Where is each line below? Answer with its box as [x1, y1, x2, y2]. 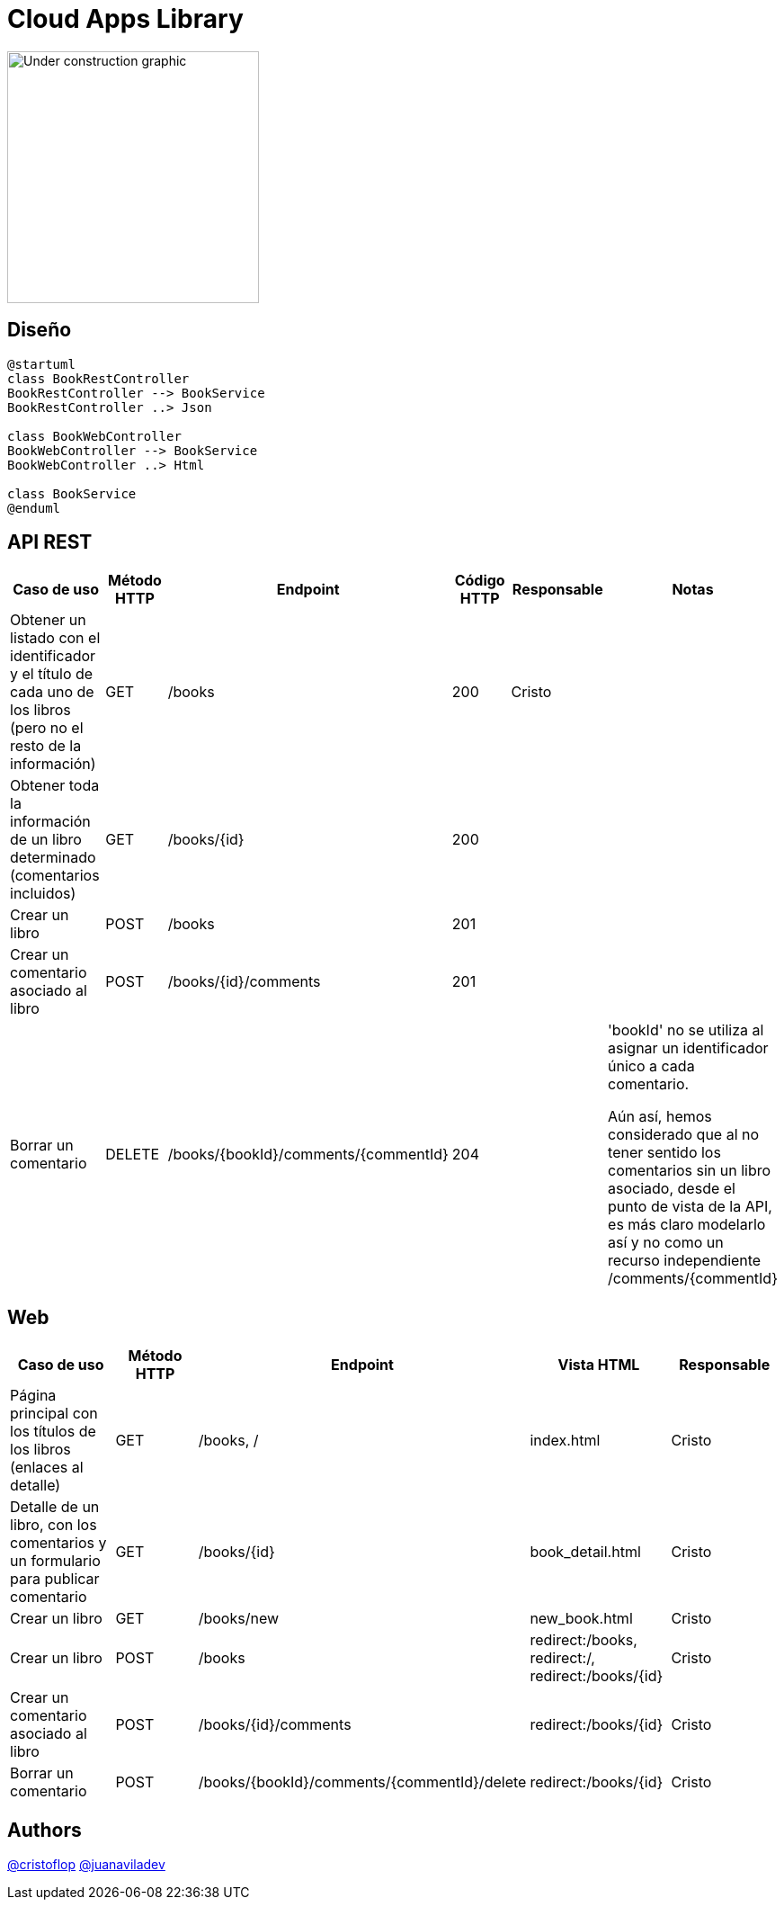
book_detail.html [530, 1543, 641, 1562]
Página [10, 1386, 57, 1405]
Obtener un [10, 611, 86, 630]
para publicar [10, 1570, 100, 1589]
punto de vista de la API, [608, 1197, 772, 1216]
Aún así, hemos [608, 1107, 712, 1126]
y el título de [10, 665, 94, 684]
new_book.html [530, 1609, 633, 1628]
